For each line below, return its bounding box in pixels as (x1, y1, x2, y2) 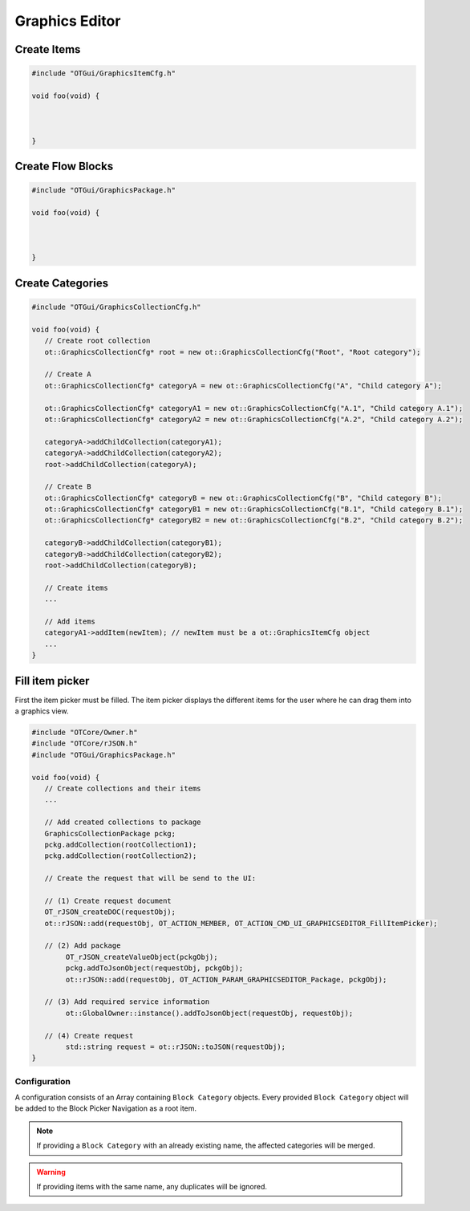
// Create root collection (44, 336, 151, 345)
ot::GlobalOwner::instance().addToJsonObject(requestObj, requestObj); (65, 1008, 354, 1018)
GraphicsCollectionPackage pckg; (44, 829, 176, 838)
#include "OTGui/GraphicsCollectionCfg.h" (31, 303, 201, 312)
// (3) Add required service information (44, 998, 210, 1006)
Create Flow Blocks (14, 159, 114, 173)
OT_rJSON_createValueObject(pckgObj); (65, 952, 218, 961)
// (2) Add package (44, 941, 121, 950)
